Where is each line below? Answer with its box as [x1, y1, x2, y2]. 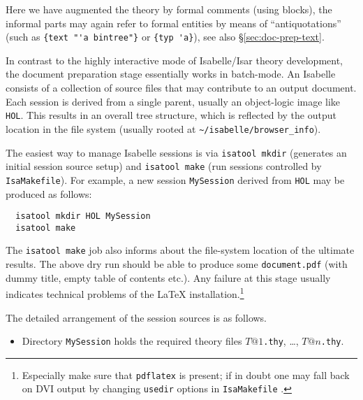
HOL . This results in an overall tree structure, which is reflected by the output [6, 108, 336, 122]
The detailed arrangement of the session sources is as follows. [6, 310, 267, 324]
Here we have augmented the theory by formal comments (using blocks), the [6, 2, 332, 16]
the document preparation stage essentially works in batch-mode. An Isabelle [6, 66, 336, 81]
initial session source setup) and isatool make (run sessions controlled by [6, 159, 322, 173]
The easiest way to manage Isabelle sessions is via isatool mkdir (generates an [6, 145, 347, 159]
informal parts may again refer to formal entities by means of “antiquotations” [6, 15, 341, 30]
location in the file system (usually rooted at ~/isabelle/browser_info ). [6, 121, 321, 136]
